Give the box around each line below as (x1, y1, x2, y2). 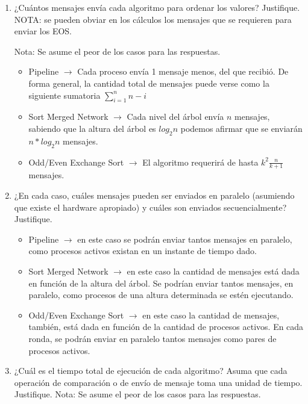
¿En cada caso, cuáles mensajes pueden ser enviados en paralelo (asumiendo (14, 188, 295, 201)
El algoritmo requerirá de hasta (142, 155, 259, 168)
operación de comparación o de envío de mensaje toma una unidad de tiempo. (14, 376, 303, 388)
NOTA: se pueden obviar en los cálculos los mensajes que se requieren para (14, 13, 292, 25)
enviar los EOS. (14, 25, 72, 37)
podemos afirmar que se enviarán (180, 122, 303, 134)
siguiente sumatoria (28, 89, 101, 101)
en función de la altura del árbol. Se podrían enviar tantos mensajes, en (28, 276, 294, 289)
